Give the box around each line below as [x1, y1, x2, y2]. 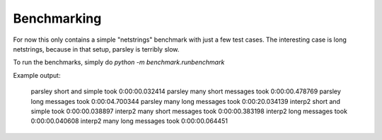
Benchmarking [13, 11, 102, 26]
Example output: [13, 71, 61, 79]
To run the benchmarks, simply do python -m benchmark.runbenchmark [13, 58, 225, 66]
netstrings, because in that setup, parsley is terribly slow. [13, 45, 180, 53]
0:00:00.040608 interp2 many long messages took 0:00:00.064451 [30, 117, 228, 125]
